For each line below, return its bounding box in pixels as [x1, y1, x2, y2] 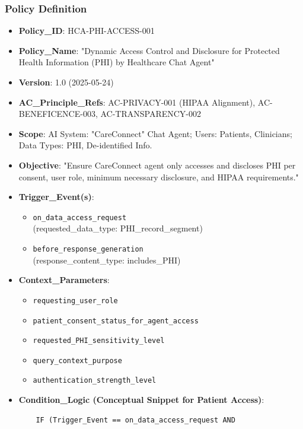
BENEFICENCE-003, [18, 107, 98, 120]
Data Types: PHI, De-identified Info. [18, 139, 152, 151]
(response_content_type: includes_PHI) [33, 253, 181, 266]
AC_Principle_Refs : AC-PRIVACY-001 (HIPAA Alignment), [18, 96, 256, 108]
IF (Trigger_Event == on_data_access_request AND [36, 415, 235, 424]
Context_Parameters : [18, 274, 110, 286]
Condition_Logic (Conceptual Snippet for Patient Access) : [18, 393, 264, 406]
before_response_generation [33, 245, 143, 253]
